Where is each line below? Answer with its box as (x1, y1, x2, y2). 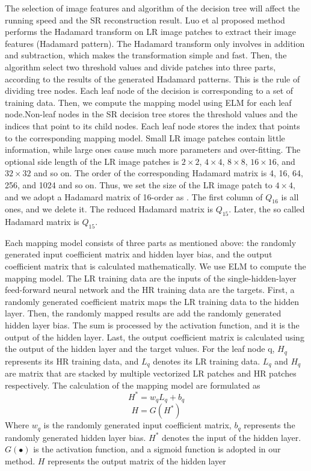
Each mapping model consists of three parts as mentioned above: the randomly (5, 236, 297, 248)
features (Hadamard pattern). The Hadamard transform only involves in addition (5, 37, 305, 49)
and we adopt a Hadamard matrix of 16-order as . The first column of (5, 190, 263, 203)
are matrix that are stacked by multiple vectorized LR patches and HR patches (5, 367, 297, 380)
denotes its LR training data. (153, 354, 260, 367)
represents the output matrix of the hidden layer (48, 454, 226, 467)
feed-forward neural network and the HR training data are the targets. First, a (5, 283, 295, 296)
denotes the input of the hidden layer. (161, 431, 301, 443)
